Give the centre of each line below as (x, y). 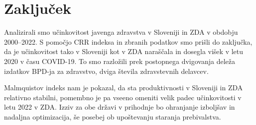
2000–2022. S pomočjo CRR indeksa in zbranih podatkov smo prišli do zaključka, (128, 41)
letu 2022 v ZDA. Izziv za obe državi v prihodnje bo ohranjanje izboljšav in (120, 107)
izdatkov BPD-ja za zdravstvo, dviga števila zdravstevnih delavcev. (106, 71)
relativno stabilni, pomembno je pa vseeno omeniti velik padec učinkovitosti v (123, 97)
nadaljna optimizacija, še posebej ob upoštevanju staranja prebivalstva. (113, 116)
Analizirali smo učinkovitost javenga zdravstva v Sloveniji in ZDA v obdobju (121, 32)
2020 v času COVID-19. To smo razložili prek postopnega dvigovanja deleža (120, 61)
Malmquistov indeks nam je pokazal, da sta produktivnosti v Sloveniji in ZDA (124, 88)
